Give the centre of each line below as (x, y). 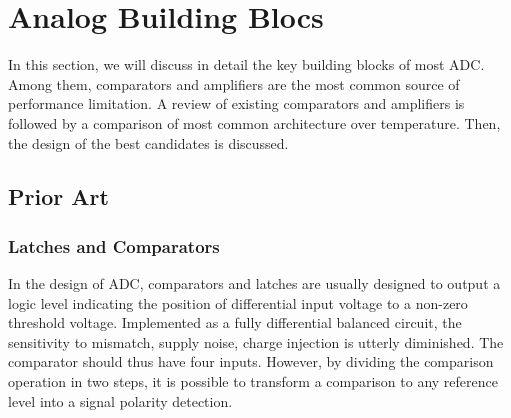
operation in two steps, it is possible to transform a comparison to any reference (253, 381)
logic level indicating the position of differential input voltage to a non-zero (238, 302)
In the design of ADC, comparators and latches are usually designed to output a (254, 283)
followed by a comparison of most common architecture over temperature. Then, (254, 122)
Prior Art (58, 196)
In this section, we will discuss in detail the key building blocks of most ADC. (246, 64)
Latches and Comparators (114, 245)
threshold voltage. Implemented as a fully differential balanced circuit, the (235, 322)
